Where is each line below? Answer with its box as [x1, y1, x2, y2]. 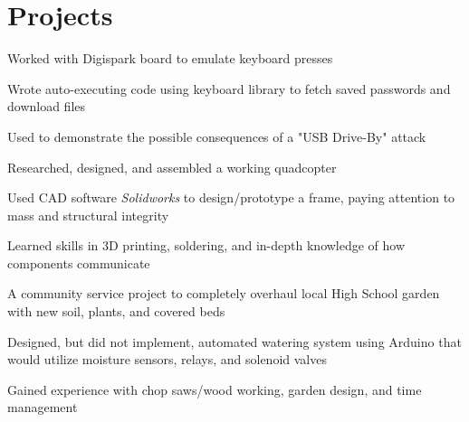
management [7, 398, 78, 417]
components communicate [7, 253, 150, 272]
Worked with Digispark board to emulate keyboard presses [7, 49, 333, 68]
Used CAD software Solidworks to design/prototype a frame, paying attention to [7, 188, 455, 207]
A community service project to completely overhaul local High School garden [7, 284, 440, 303]
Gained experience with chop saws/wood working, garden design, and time [7, 380, 422, 399]
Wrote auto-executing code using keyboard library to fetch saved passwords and [7, 79, 451, 98]
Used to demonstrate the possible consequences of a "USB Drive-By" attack [7, 127, 426, 145]
